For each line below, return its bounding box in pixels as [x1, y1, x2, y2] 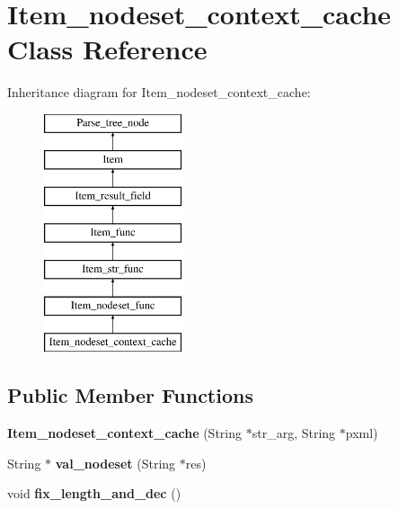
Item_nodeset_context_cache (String [7, 424, 243, 442]
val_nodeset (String [55, 453, 176, 472]
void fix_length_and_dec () [7, 484, 181, 503]
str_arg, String [252, 424, 336, 442]
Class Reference [7, 31, 208, 67]
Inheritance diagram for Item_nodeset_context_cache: [7, 83, 311, 102]
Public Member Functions [7, 381, 253, 409]
